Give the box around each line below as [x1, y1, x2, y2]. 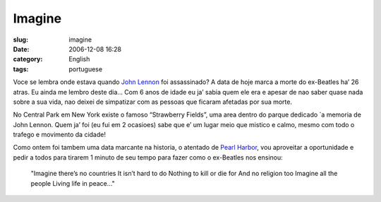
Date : [13, 44, 30, 53]
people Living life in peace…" [30, 179, 116, 187]
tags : [13, 64, 29, 73]
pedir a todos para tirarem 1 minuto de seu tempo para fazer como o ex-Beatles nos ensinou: [13, 153, 284, 162]
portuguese [68, 64, 102, 73]
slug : [13, 35, 28, 44]
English [68, 55, 90, 64]
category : [13, 55, 43, 64]
